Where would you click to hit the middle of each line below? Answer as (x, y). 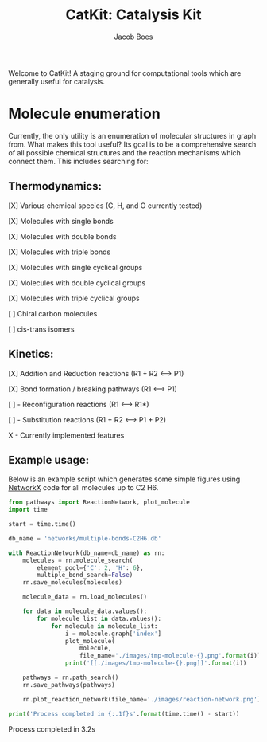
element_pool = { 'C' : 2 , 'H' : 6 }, (91, 567)
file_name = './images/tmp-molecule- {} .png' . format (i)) (170, 656)
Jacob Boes (133, 37)
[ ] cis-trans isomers (41, 329)
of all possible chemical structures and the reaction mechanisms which (124, 152)
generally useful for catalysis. (56, 81)
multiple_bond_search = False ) (85, 575)
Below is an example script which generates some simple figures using (124, 479)
